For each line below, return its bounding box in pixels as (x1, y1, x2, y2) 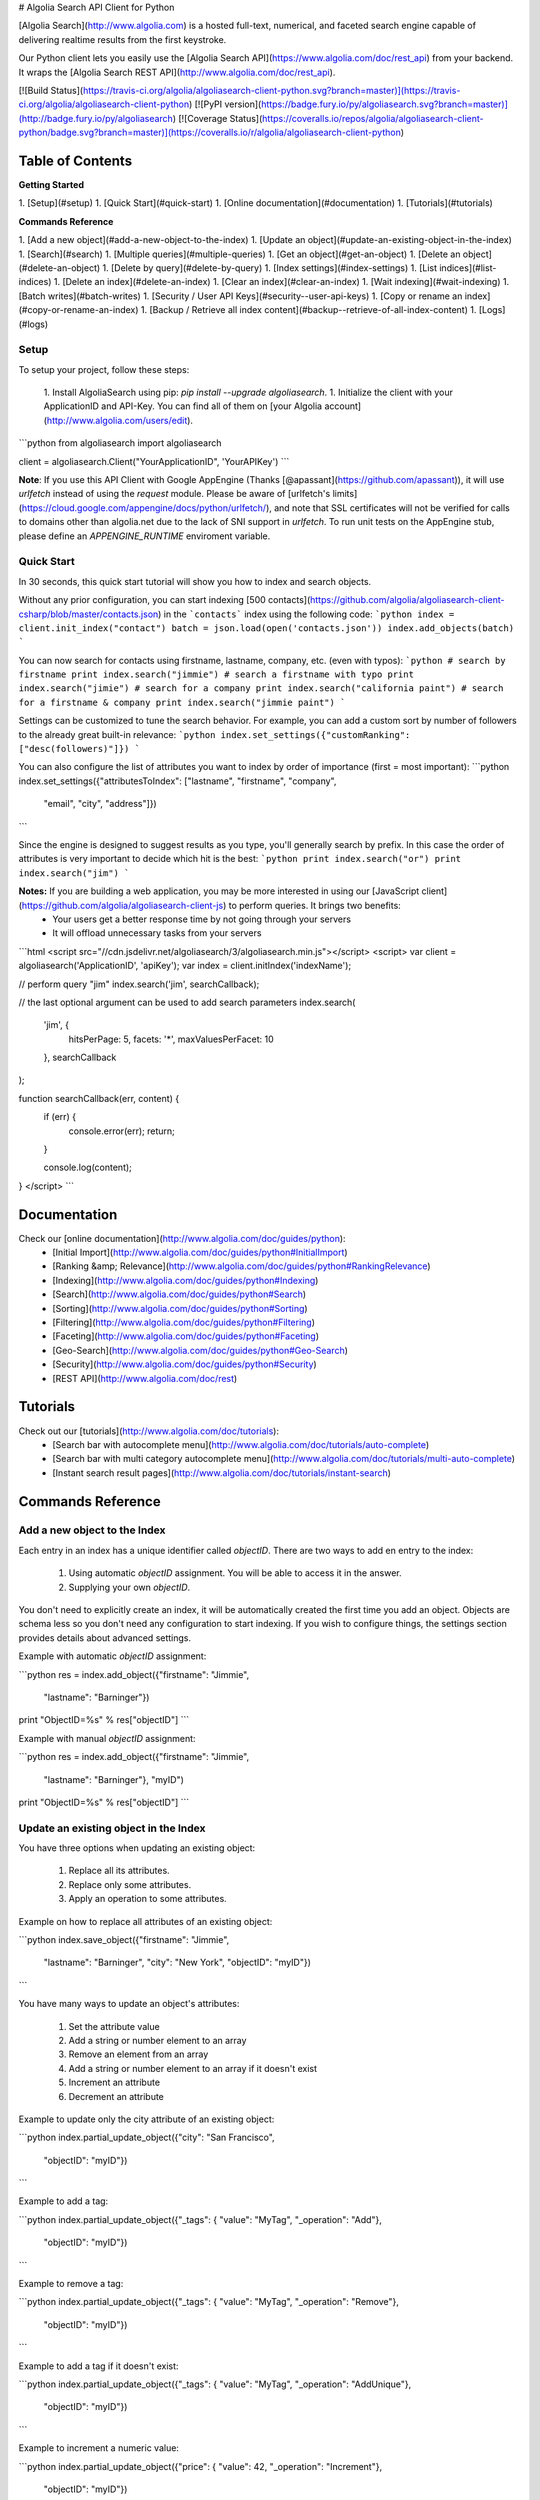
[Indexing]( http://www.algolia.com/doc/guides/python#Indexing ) (52, 1274, 319, 1286)
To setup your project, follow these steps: (18, 363, 190, 375)
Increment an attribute (68, 2076, 160, 2089)
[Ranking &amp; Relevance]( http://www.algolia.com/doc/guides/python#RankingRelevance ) (52, 1260, 431, 1272)
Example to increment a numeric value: (18, 2442, 180, 2454)
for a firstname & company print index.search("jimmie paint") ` (18, 696, 346, 708)
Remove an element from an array (68, 2048, 209, 2060)
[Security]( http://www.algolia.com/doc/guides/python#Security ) (52, 1358, 317, 1370)
